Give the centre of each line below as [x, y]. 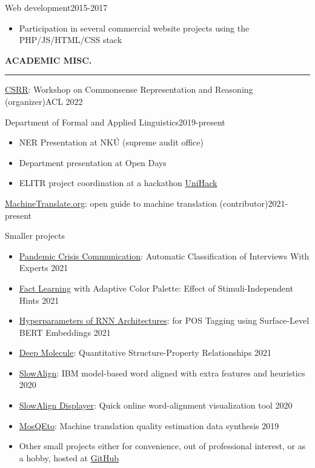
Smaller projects [35, 236]
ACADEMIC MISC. [48, 60]
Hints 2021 [39, 300]
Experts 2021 [44, 268]
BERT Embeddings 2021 [65, 332]
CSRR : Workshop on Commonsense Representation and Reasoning [129, 89]
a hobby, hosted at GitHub [69, 457]
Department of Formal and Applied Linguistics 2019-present [115, 122]
